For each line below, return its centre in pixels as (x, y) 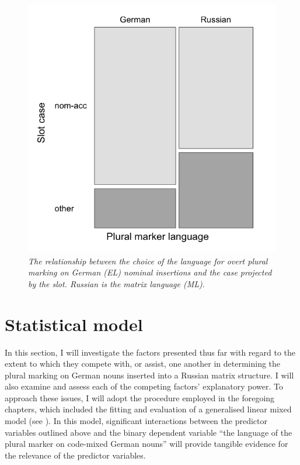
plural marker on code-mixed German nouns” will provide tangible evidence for (146, 444)
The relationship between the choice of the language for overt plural (148, 261)
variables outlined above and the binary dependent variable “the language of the (149, 432)
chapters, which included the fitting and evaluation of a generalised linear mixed (148, 409)
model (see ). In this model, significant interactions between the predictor (136, 421)
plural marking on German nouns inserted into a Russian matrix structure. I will (149, 375)
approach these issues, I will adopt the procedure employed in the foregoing (140, 397)
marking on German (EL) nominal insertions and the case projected (150, 272)
